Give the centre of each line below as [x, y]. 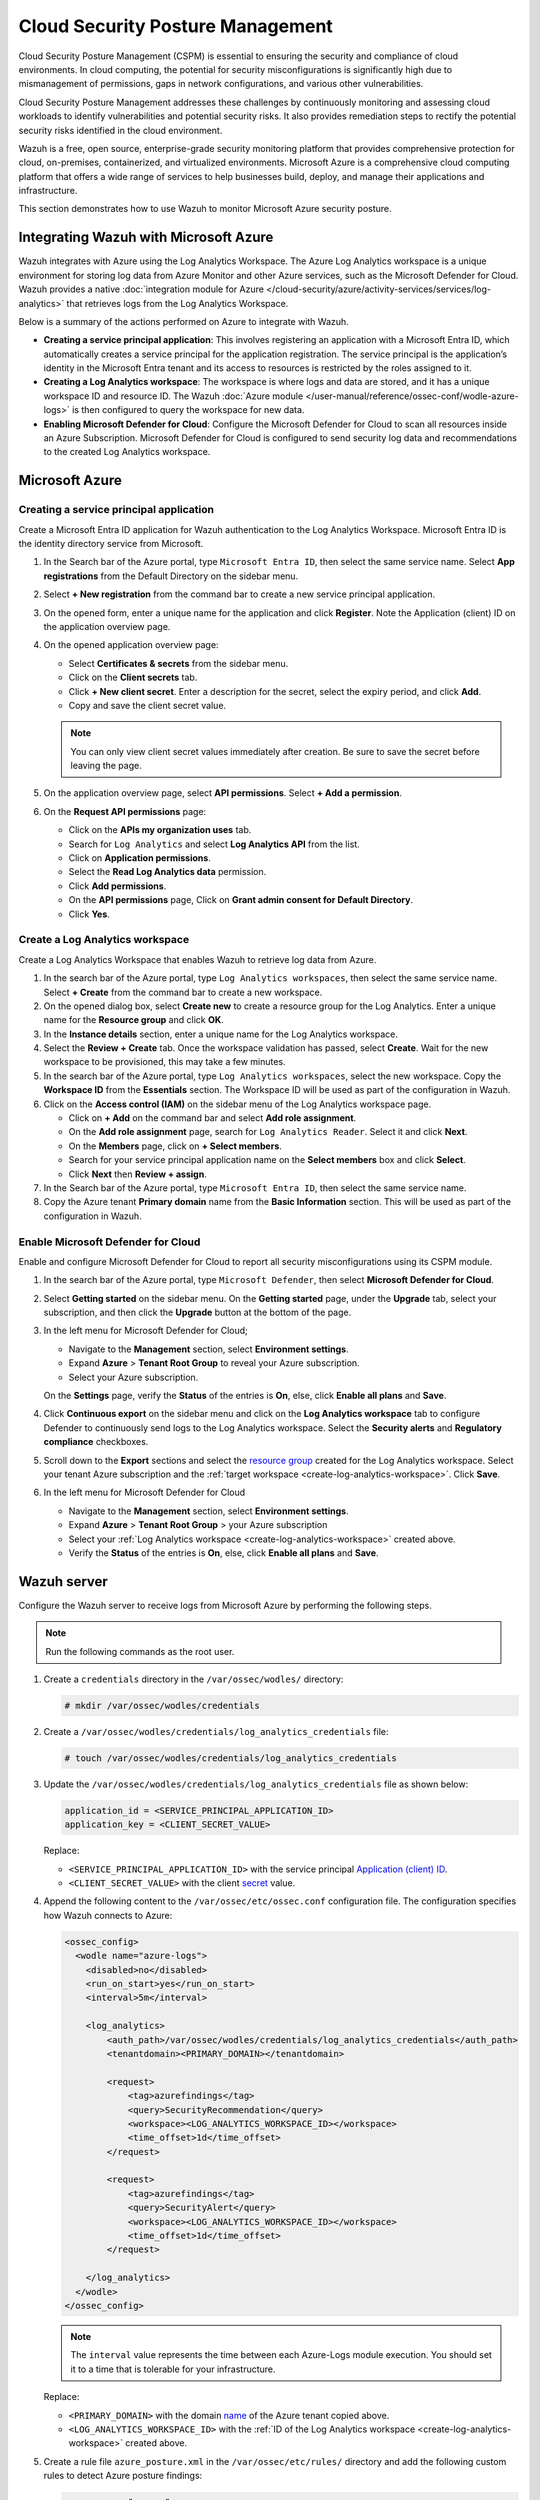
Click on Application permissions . [140, 858]
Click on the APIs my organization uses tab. [160, 830]
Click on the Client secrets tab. [133, 677]
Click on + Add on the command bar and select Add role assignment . [212, 1118]
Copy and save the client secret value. [147, 705]
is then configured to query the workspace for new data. [188, 410]
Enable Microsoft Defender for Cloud [109, 1242]
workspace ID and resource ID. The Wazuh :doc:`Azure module [173, 396]
